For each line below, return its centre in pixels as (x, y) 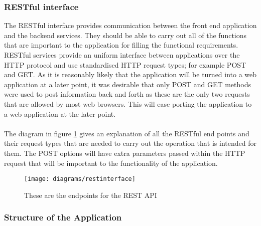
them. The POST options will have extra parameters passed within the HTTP (125, 153)
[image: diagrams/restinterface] (80, 179)
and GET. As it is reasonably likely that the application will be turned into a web (130, 74)
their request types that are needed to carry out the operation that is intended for (130, 143)
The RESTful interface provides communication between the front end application (130, 25)
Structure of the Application (63, 217)
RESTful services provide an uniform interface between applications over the (122, 55)
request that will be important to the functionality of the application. (111, 163)
